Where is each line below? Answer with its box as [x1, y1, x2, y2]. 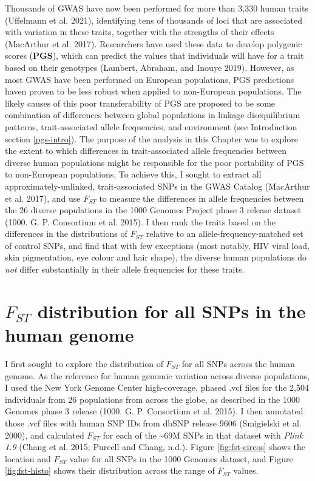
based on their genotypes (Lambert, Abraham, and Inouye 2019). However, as [5, 61, 294, 73]
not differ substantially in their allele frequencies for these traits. [5, 263, 245, 276]
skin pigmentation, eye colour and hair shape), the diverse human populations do [5, 251, 307, 264]
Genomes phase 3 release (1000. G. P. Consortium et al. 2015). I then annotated [5, 405, 303, 417]
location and [5, 452, 51, 465]
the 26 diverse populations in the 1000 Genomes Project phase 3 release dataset [5, 204, 302, 216]
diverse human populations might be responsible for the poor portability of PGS [5, 156, 304, 168]
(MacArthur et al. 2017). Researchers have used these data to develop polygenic [5, 37, 302, 50]
